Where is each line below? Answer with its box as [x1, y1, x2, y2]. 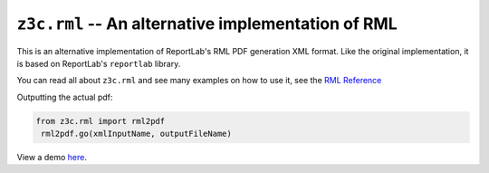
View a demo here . [16, 152, 88, 163]
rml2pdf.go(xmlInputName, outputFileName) [41, 129, 233, 139]
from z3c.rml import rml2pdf [35, 116, 166, 126]
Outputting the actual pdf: [16, 91, 113, 102]
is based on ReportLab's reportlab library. [16, 58, 181, 69]
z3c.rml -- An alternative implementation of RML [16, 14, 398, 34]
